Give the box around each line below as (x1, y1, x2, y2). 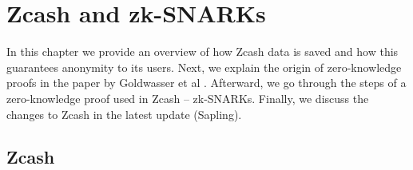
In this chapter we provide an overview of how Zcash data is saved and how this (6, 43, 399, 60)
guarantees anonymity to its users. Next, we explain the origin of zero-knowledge (6, 58, 402, 75)
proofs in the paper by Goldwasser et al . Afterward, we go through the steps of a (6, 74, 407, 91)
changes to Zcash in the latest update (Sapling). (6, 105, 242, 122)
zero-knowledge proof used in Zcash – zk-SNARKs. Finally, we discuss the (6, 89, 369, 106)
